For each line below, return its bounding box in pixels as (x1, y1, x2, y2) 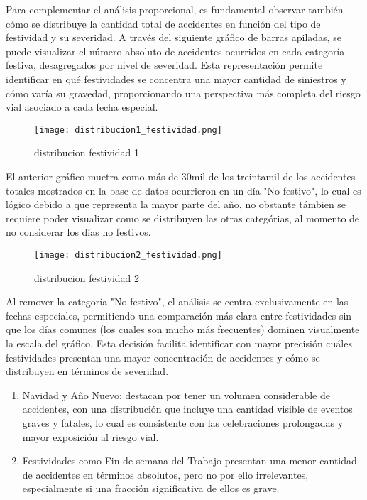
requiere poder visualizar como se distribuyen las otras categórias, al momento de (6, 210, 360, 225)
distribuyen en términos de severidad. (6, 364, 169, 379)
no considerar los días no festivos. (6, 224, 151, 239)
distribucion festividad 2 (34, 270, 140, 285)
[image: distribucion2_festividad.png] (34, 249, 222, 260)
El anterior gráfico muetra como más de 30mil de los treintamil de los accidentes (6, 169, 356, 183)
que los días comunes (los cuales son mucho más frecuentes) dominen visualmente (6, 322, 360, 337)
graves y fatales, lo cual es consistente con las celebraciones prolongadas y (22, 415, 344, 430)
